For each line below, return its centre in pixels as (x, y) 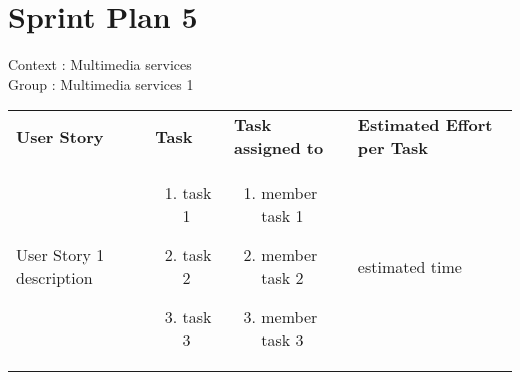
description (54, 278)
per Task (392, 148)
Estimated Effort (425, 125)
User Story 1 (60, 255)
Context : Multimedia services (100, 64)
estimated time (409, 266)
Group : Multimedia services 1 (101, 83)
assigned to (279, 148)
